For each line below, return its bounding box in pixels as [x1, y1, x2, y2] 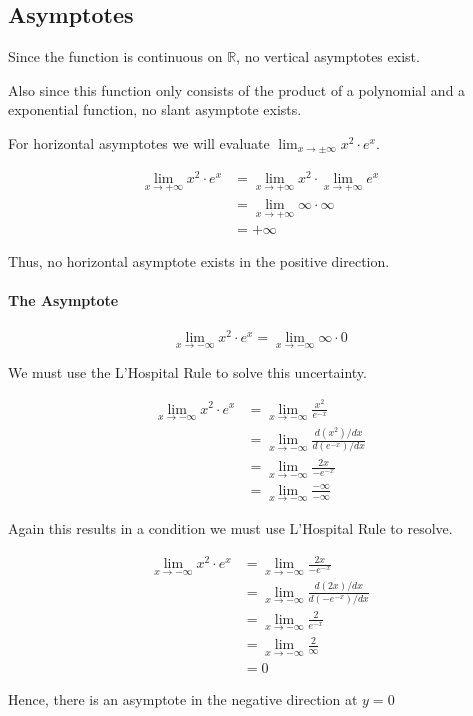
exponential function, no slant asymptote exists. [8, 99, 302, 120]
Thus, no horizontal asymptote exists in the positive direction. [8, 251, 390, 272]
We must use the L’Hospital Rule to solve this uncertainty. [8, 361, 367, 382]
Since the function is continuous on [8, 46, 223, 67]
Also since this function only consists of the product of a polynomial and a [8, 79, 466, 100]
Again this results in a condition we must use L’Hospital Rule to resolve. [8, 518, 453, 539]
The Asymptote [8, 290, 119, 311]
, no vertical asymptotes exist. [236, 46, 420, 67]
